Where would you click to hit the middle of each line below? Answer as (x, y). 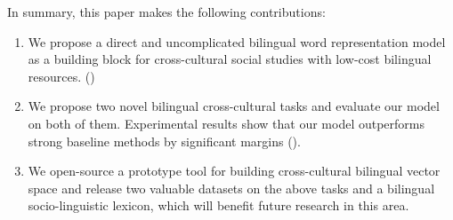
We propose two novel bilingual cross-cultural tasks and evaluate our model (234, 106)
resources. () (61, 76)
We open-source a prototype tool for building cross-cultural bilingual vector (234, 171)
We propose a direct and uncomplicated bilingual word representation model (237, 41)
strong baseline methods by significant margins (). (164, 141)
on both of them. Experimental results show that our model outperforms (226, 123)
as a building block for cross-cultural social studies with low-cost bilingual (230, 59)
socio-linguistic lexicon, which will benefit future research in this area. (218, 205)
